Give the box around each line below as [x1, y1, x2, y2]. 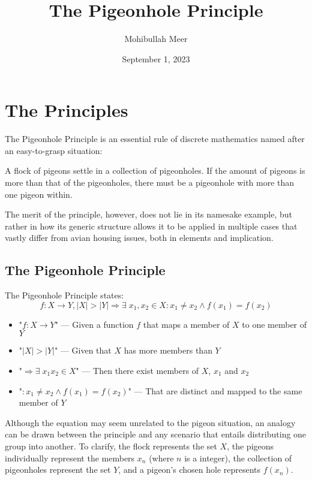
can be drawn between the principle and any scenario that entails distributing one [5, 428, 307, 440]
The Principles [5, 98, 128, 122]
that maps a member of [143, 318, 230, 330]
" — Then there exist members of [76, 364, 199, 376]
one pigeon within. [5, 188, 73, 200]
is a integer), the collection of [184, 451, 292, 464]
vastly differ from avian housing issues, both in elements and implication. [5, 231, 274, 244]
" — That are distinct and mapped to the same [128, 384, 302, 397]
